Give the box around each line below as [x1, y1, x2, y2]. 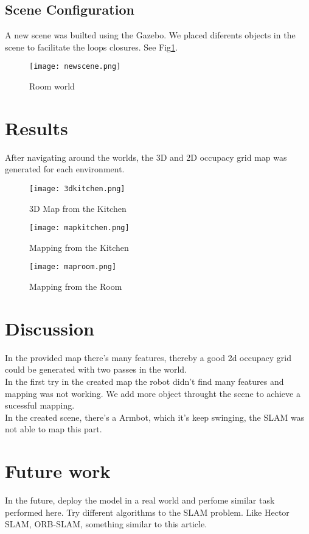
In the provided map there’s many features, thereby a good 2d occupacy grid [5, 351, 291, 364]
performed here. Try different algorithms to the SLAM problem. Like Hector [5, 505, 290, 518]
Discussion [5, 315, 94, 340]
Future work [5, 458, 111, 483]
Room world [29, 80, 75, 93]
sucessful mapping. [5, 399, 75, 412]
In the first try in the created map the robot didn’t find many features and [5, 375, 284, 388]
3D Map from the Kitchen [29, 202, 127, 214]
